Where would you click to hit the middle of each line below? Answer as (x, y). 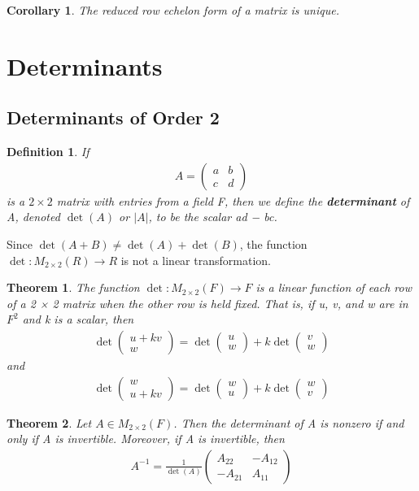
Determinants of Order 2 (113, 117)
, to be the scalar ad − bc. (213, 217)
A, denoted (33, 217)
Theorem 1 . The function (73, 287)
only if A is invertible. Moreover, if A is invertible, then (146, 439)
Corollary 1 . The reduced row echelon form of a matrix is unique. (173, 10)
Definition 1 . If (48, 152)
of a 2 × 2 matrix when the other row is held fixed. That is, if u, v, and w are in (207, 303)
